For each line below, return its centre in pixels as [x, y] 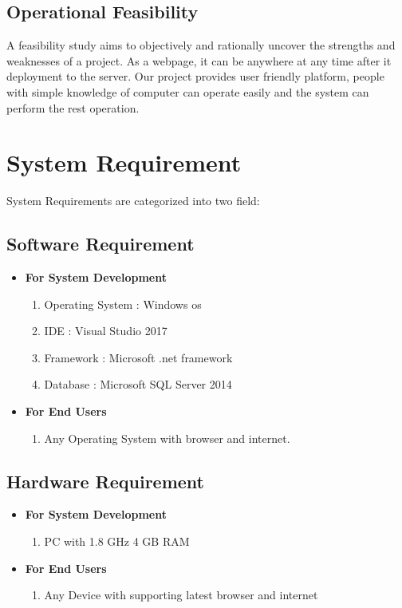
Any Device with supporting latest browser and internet [181, 595]
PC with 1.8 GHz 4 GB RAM [117, 541]
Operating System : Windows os [123, 304]
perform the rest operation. [73, 107]
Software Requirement [100, 244]
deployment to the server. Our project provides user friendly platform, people [195, 76]
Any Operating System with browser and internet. [167, 438]
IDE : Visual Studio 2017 [106, 331]
